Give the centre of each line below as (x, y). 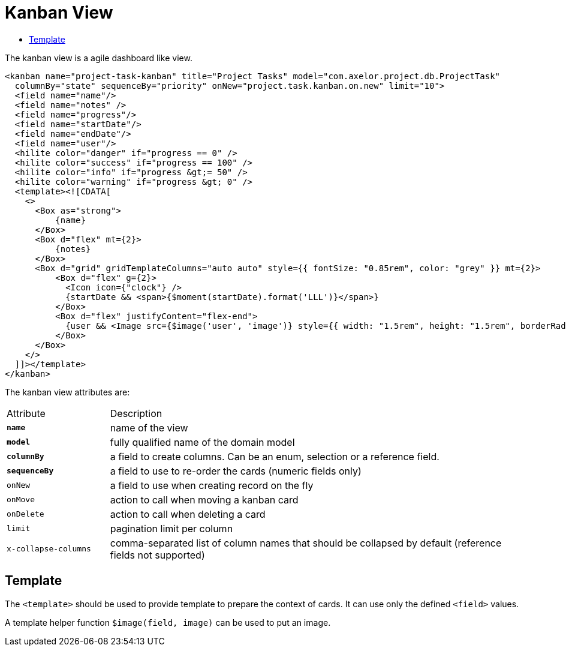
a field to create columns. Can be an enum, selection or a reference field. (275, 456)
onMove (21, 500)
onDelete (25, 514)
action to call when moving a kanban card (204, 499)
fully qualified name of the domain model (202, 442)
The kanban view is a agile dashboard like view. (99, 58)
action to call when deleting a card (188, 514)
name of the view (149, 427)
